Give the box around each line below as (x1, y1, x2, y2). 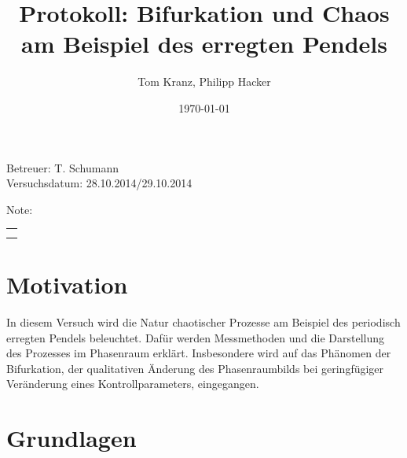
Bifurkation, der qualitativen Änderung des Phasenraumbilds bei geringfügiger (6, 360, 384, 376)
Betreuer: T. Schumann (6, 159, 119, 175)
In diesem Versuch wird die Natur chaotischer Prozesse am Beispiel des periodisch (6, 313, 401, 330)
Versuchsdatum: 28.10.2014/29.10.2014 (6, 175, 192, 191)
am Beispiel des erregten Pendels (21, 28, 387, 60)
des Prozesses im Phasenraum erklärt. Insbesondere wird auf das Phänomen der (6, 345, 391, 361)
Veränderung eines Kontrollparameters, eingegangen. (6, 375, 259, 392)
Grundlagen (6, 422, 137, 454)
